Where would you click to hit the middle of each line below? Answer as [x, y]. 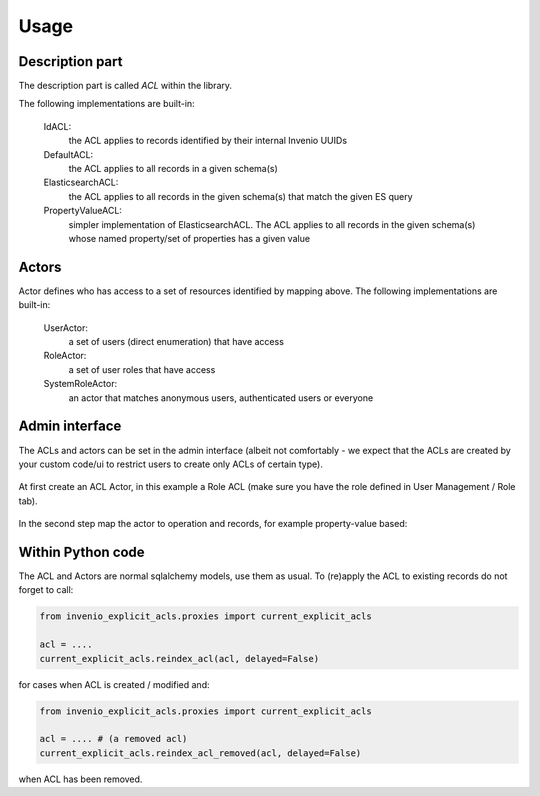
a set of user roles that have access [142, 369]
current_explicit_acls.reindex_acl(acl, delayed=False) [179, 658]
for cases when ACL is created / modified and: [114, 684]
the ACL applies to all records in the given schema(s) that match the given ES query [240, 196]
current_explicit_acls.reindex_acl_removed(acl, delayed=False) [200, 753]
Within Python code [81, 551]
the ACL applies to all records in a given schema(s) [173, 169]
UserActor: [66, 327]
